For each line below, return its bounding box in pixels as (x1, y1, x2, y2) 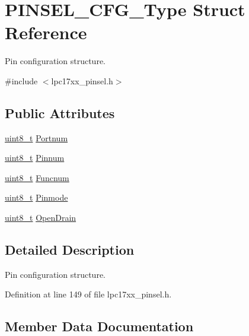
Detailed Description (5, 240, 135, 259)
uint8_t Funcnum (5, 171, 69, 183)
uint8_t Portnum (5, 131, 68, 144)
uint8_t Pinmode (5, 191, 68, 204)
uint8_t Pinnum (5, 151, 65, 164)
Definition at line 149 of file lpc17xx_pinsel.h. (5, 288, 172, 300)
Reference (5, 20, 87, 45)
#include (5, 74, 38, 87)
